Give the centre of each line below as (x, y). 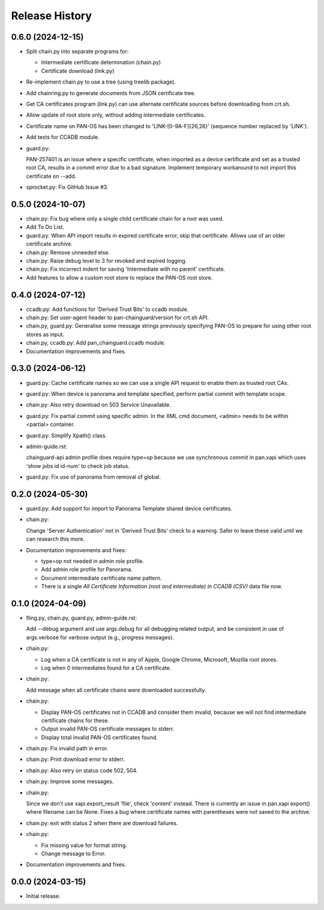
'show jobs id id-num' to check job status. (78, 466)
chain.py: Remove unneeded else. (68, 252)
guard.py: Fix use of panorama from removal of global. (94, 477)
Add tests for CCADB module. (63, 137)
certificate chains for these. (75, 720)
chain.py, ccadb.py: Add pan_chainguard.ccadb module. (96, 343)
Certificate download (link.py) (78, 71)
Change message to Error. (73, 853)
